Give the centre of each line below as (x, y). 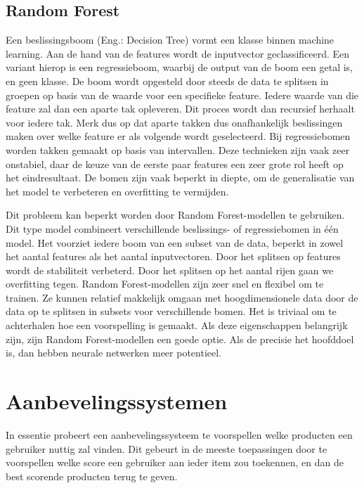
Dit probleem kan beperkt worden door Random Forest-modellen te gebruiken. (175, 215)
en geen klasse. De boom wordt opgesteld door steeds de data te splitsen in (167, 81)
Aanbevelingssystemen (117, 401)
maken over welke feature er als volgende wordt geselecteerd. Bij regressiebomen (178, 136)
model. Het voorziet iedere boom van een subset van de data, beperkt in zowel (175, 242)
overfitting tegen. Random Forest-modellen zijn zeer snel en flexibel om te (165, 284)
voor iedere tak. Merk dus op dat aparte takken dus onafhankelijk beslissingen (174, 122)
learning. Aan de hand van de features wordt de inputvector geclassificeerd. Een (178, 53)
